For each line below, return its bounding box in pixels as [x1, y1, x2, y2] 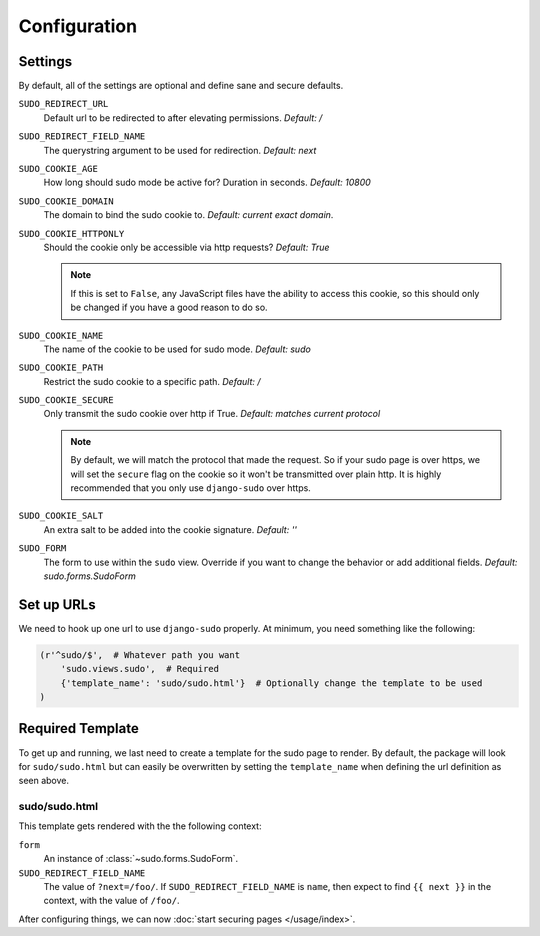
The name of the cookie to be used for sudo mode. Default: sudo [43, 343, 312, 355]
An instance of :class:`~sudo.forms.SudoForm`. [43, 853, 239, 865]
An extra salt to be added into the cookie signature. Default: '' [43, 523, 298, 535]
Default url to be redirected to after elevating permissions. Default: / [43, 111, 323, 124]
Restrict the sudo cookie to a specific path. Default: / [43, 375, 261, 387]
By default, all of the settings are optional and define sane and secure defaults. [18, 80, 344, 92]
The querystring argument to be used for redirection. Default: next [43, 144, 317, 156]
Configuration [18, 15, 138, 37]
